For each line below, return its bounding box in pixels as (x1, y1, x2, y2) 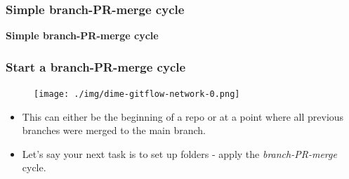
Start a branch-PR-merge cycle (6, 58, 186, 75)
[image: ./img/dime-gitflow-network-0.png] (34, 89, 240, 100)
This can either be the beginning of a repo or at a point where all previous (22, 109, 344, 124)
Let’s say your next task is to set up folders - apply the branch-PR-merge (22, 146, 337, 161)
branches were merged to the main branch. (22, 123, 206, 138)
